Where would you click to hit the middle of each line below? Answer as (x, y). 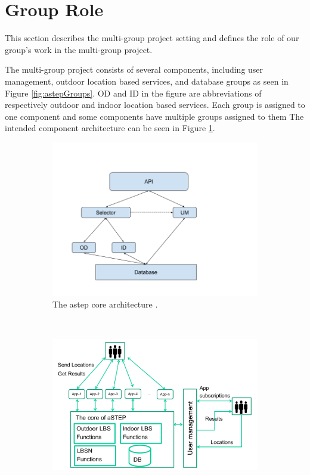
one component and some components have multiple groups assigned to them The (154, 116)
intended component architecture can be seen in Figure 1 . (110, 128)
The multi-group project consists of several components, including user (134, 69)
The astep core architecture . (105, 304)
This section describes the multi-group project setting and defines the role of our (152, 38)
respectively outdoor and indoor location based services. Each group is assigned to (155, 105)
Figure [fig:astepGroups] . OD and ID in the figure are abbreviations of (133, 93)
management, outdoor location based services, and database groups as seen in (147, 81)
